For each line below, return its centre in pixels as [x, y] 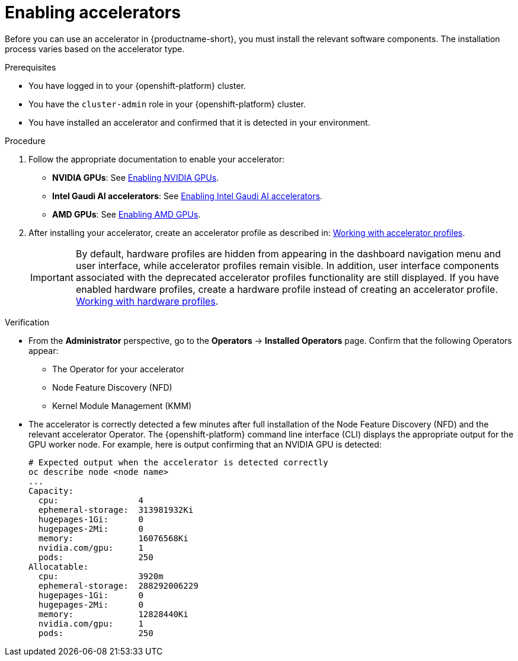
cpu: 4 [91, 500]
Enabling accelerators [93, 12]
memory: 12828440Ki [113, 614]
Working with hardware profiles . [147, 301]
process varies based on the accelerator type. [95, 49]
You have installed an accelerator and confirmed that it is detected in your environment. [199, 122]
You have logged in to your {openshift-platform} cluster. [137, 85]
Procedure [25, 140]
